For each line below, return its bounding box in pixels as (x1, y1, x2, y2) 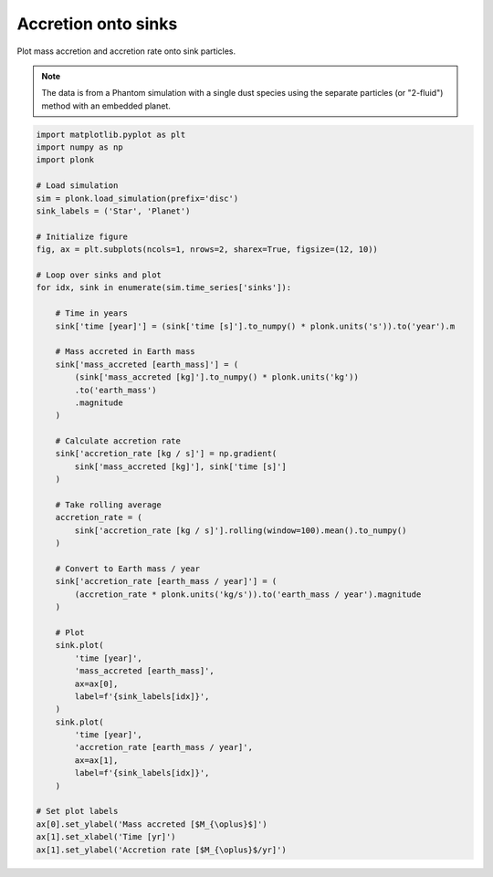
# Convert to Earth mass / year (55, 563, 201, 574)
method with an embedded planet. (41, 100, 171, 111)
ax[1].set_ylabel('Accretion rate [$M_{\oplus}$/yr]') (36, 844, 287, 855)
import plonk (36, 155, 95, 165)
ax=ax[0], (74, 678, 119, 689)
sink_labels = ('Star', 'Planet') (36, 206, 191, 216)
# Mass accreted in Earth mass (55, 347, 195, 357)
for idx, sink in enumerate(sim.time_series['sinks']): (36, 283, 292, 293)
